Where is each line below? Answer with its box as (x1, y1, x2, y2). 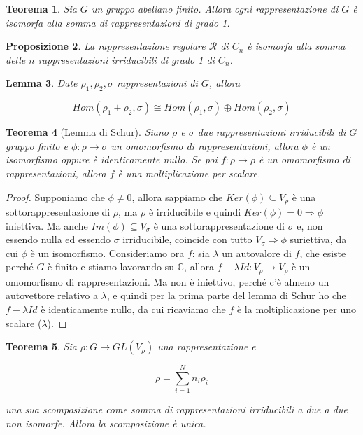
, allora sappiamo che (131, 189, 223, 204)
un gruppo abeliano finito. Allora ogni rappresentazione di (91, 1, 339, 15)
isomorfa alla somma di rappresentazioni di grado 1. (6, 15, 230, 29)
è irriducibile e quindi (148, 205, 241, 219)
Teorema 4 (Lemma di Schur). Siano (6, 125, 169, 139)
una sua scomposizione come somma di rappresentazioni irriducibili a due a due (6, 402, 348, 417)
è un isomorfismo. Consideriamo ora (30, 245, 185, 260)
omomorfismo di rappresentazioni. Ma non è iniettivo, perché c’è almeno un (6, 274, 329, 289)
